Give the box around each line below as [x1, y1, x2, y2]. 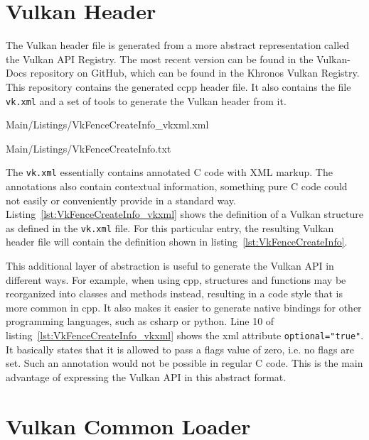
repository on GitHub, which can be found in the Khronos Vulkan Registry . [30, 65, 360, 80]
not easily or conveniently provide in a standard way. [6, 192, 236, 207]
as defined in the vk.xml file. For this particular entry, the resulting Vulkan [6, 220, 334, 235]
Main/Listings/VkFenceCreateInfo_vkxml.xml [6, 117, 209, 132]
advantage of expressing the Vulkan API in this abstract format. [6, 369, 287, 384]
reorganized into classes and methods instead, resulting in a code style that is [6, 286, 343, 301]
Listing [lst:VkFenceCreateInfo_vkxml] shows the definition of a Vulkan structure [6, 207, 364, 221]
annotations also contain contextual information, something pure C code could [6, 179, 348, 193]
